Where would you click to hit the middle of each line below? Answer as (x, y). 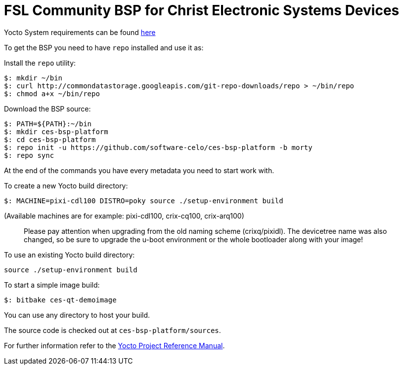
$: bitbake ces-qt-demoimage (60, 300)
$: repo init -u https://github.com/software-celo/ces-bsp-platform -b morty (158, 147)
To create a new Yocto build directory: (66, 185)
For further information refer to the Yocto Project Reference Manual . (114, 345)
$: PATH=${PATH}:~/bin (48, 124)
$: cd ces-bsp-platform (50, 139)
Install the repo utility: (40, 63)
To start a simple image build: (52, 285)
